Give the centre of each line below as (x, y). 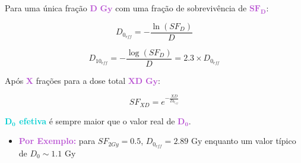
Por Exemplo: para (57, 141)
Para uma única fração (46, 8)
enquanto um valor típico (250, 141)
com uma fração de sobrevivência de (181, 8)
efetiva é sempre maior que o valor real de (97, 120)
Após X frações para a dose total (65, 80)
